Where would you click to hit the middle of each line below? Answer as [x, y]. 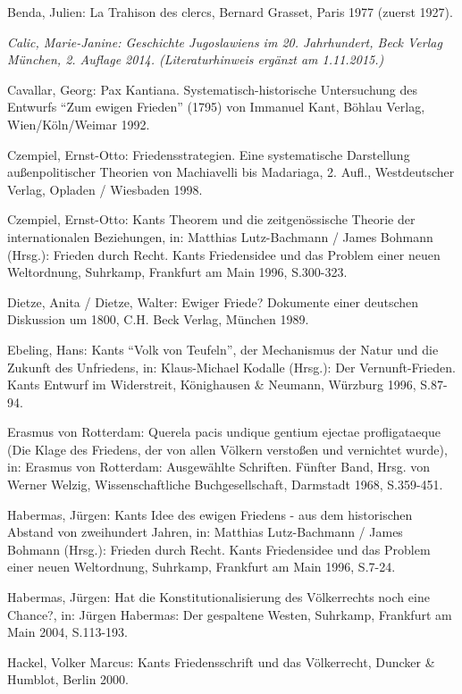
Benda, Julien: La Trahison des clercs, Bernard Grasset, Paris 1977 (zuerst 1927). [230, 12]
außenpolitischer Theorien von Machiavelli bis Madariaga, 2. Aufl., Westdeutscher [231, 172]
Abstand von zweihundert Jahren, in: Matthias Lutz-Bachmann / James [205, 532]
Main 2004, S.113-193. [67, 632]
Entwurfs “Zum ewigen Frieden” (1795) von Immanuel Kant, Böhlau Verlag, [216, 107]
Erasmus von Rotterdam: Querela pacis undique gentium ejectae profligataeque [224, 432]
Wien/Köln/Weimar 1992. [79, 124]
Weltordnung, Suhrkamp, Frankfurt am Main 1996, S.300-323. [177, 272]
